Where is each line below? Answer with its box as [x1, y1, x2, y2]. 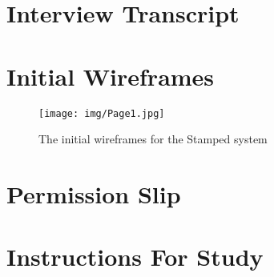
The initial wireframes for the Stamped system [38, 130, 268, 147]
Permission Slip [6, 177, 181, 210]
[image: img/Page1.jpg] [38, 107, 165, 119]
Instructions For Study [6, 240, 264, 273]
